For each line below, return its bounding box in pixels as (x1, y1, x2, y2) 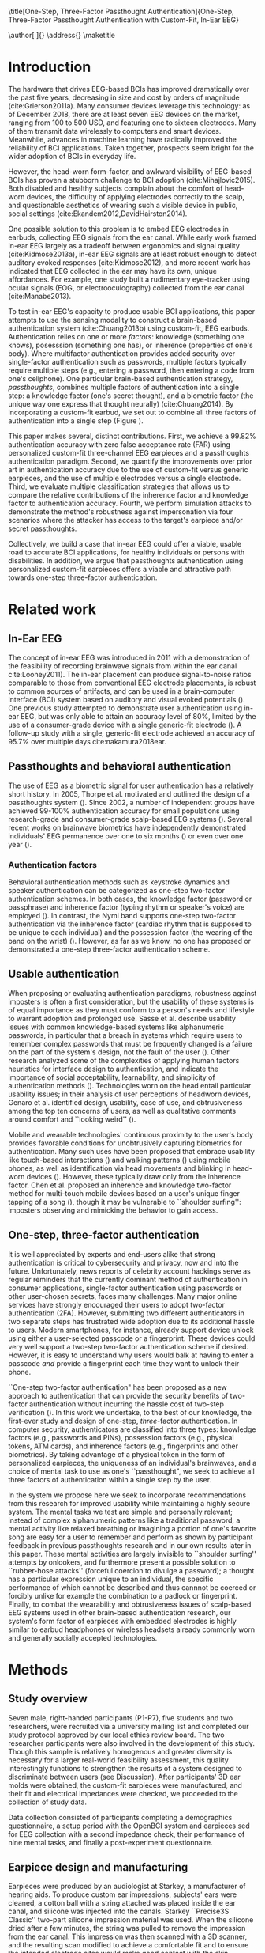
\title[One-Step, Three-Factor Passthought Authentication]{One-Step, (8, 7, 234, 16)
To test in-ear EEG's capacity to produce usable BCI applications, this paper (8, 306, 256, 316)
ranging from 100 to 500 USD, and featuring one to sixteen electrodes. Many (8, 118, 257, 127)
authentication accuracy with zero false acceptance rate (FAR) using (8, 439, 231, 449)
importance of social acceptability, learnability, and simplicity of (8, 1072, 215, 1082)
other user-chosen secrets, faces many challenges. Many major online (8, 1291, 237, 1300)
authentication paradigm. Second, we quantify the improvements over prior (8, 456, 252, 466)
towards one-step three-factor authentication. (8, 573, 158, 582)
